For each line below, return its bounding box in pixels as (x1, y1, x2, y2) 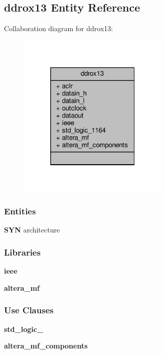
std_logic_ (4, 323, 44, 334)
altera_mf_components (4, 340, 88, 351)
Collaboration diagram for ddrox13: (4, 23, 113, 34)
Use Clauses (4, 304, 54, 316)
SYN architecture (4, 224, 60, 235)
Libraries (4, 246, 41, 258)
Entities (4, 205, 36, 217)
